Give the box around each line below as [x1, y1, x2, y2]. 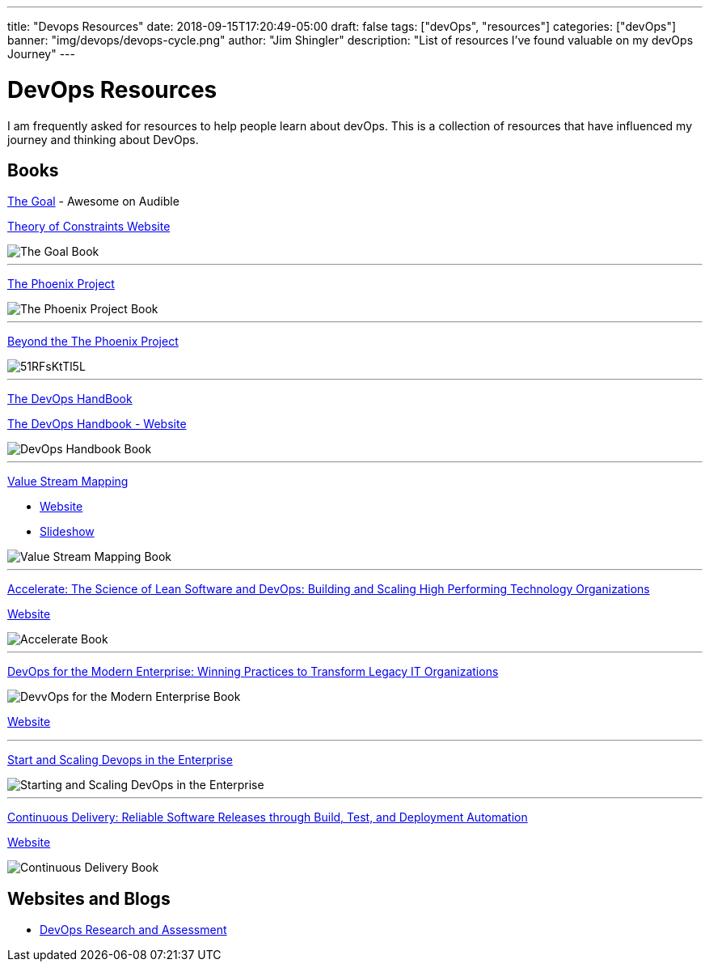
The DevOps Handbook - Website [7, 417, 187, 431]
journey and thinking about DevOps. [7, 132, 199, 146]
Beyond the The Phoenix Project [7, 334, 179, 349]
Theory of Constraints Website [7, 219, 171, 234]
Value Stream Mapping [7, 474, 129, 489]
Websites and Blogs [7, 888, 171, 909]
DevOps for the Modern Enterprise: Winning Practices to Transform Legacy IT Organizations [7, 664, 499, 679]
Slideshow [40, 524, 95, 539]
